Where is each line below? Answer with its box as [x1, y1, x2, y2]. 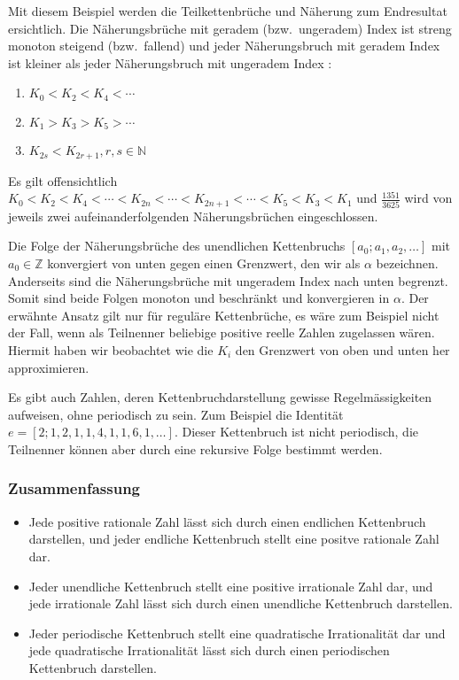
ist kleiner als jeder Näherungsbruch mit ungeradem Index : [8, 53, 332, 72]
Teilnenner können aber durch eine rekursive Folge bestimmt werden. [8, 439, 383, 458]
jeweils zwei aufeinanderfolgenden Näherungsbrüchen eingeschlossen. [8, 206, 378, 225]
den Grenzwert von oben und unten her [235, 340, 450, 359]
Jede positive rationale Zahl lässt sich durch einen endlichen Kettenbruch [28, 512, 426, 530]
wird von [404, 189, 453, 207]
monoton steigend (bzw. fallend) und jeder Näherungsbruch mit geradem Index [8, 36, 440, 55]
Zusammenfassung [8, 477, 141, 499]
